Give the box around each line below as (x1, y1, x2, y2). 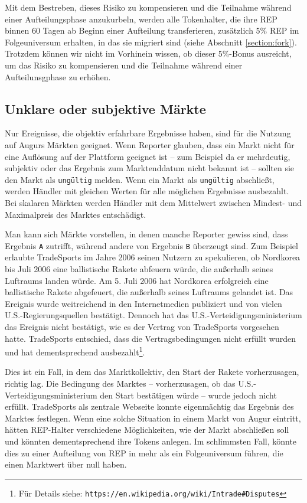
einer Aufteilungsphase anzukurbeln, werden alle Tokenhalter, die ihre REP (5, 12, 277, 25)
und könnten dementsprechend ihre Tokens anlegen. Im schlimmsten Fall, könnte (5, 435, 297, 447)
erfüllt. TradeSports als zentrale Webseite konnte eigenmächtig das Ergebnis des (5, 400, 294, 413)
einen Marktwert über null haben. (5, 458, 127, 471)
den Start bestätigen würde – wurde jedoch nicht (100, 388, 277, 401)
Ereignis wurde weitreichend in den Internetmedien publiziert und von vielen (5, 297, 282, 309)
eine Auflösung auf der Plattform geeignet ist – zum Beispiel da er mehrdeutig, (5, 150, 290, 162)
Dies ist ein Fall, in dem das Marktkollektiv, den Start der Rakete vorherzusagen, (5, 365, 299, 378)
